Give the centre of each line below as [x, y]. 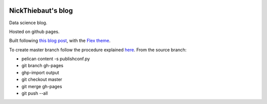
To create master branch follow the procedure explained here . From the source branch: [98, 50]
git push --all [35, 93]
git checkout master [42, 79]
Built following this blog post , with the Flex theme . [60, 41]
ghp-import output [40, 72]
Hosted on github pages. [34, 32]
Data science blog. [28, 23]
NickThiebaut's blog [41, 11]
